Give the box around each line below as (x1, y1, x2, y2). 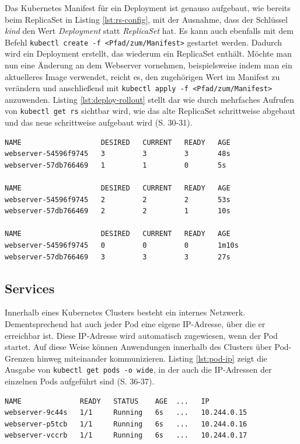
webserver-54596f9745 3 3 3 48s (5, 150, 231, 158)
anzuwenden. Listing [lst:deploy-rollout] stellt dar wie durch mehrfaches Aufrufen (5, 93, 294, 105)
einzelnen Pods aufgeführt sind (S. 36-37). (5, 375, 155, 387)
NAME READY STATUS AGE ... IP (5, 397, 210, 405)
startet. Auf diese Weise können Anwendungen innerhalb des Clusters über (5, 341, 272, 353)
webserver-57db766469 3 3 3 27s (5, 252, 231, 261)
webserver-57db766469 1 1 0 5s (5, 161, 226, 169)
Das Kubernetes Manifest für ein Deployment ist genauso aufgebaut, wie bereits (5, 2, 291, 13)
